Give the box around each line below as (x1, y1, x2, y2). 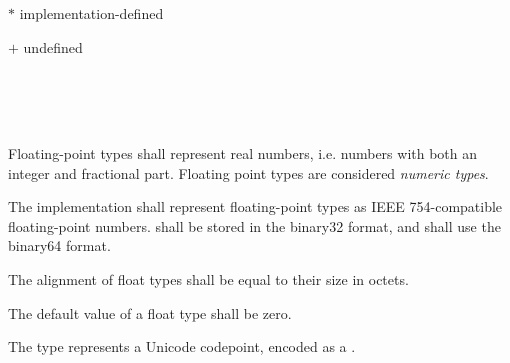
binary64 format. (8, 235, 111, 256)
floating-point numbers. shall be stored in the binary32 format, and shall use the (8, 215, 501, 236)
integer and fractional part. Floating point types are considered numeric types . (8, 162, 489, 183)
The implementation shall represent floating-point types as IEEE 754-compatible (8, 196, 503, 217)
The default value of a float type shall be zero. (8, 302, 292, 323)
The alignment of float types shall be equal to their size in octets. (8, 268, 409, 289)
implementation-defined (19, 3, 164, 23)
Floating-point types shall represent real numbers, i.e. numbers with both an (8, 142, 478, 163)
